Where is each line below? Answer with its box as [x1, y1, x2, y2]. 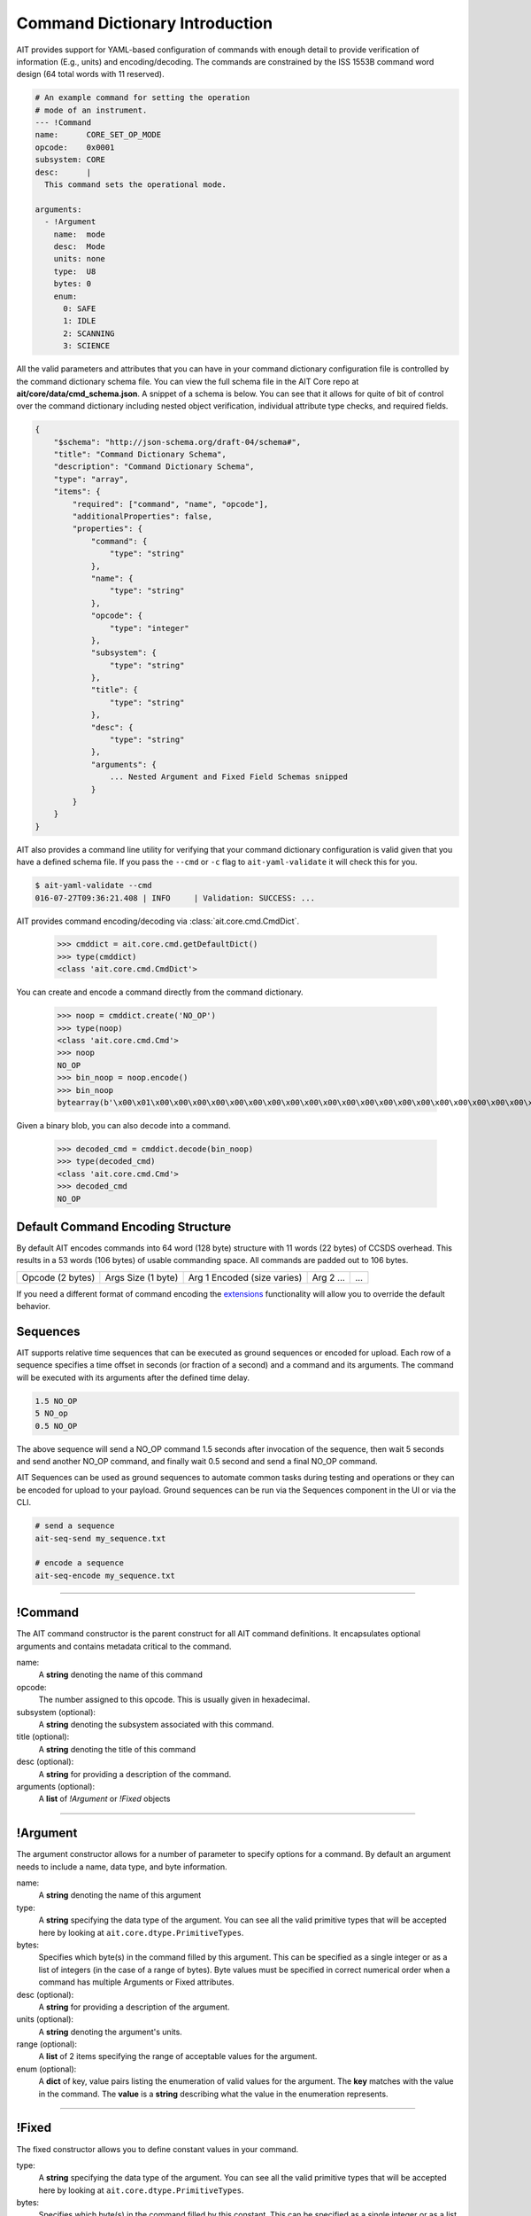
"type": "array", [53, 474, 129, 484]
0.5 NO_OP [35, 1421, 78, 1431]
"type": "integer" [109, 623, 189, 633]
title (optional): [16, 1731, 70, 1742]
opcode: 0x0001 [35, 142, 115, 152]
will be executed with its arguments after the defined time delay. [16, 1372, 250, 1383]
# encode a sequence [35, 1558, 124, 1568]
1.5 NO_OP [35, 1396, 78, 1406]
